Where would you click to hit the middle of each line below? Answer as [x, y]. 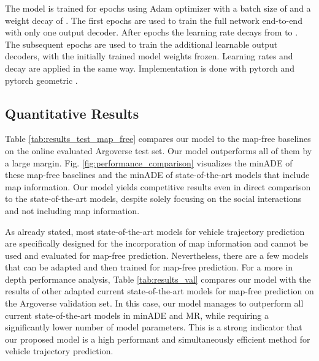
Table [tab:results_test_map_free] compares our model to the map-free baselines [158, 139]
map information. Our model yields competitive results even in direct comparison [158, 186]
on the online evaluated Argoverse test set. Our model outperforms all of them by [159, 150]
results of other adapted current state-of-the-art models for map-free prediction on [159, 291]
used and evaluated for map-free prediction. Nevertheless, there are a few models [157, 255]
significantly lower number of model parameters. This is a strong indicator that [154, 327]
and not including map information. [72, 210]
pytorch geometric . [41, 80]
